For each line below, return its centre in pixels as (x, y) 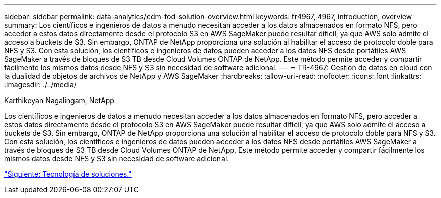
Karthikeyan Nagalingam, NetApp (59, 100)
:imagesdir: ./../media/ (40, 85)
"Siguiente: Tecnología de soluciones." (68, 174)
